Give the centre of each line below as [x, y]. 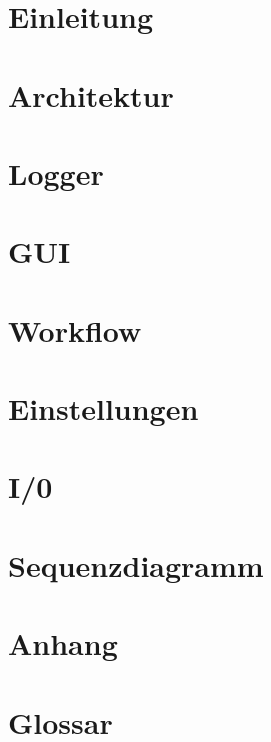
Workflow [75, 329]
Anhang [63, 643]
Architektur [91, 94]
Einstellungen [103, 408]
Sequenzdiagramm [136, 564]
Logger [56, 172]
